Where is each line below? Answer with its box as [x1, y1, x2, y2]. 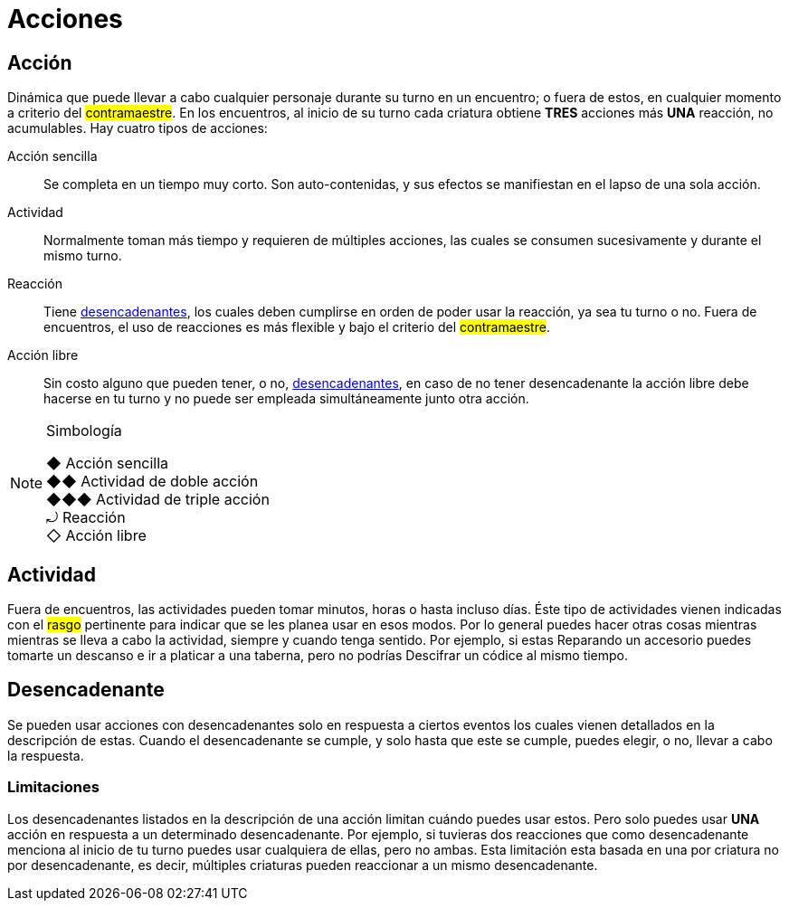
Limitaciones [7, 778, 100, 797]
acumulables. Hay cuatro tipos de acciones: [7, 120, 268, 137]
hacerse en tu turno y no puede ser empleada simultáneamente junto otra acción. [43, 391, 529, 407]
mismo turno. [43, 248, 122, 264]
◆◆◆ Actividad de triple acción [46, 490, 270, 509]
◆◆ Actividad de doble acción [46, 472, 259, 491]
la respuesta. [7, 747, 84, 763]
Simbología [46, 421, 122, 440]
